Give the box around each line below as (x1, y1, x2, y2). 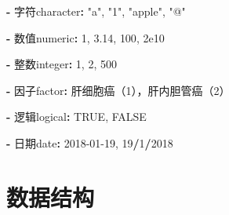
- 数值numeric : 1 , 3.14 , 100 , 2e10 (6, 29, 165, 46)
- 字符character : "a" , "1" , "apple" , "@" (6, 3, 186, 19)
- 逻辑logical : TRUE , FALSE (6, 108, 147, 125)
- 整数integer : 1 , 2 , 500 (6, 56, 117, 72)
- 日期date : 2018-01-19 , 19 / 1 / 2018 (6, 134, 173, 151)
